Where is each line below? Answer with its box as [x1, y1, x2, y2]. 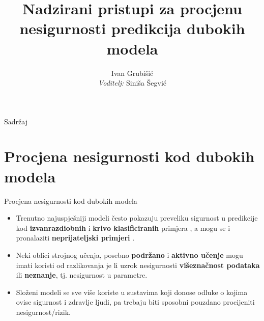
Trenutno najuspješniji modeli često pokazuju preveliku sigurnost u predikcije [16, 212, 258, 223]
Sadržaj [4, 116, 27, 126]
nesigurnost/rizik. [16, 306, 71, 317]
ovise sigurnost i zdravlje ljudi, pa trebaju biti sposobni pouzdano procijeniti [16, 297, 255, 307]
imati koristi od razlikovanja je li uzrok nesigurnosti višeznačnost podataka [16, 259, 260, 270]
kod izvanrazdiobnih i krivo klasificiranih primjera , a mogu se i [16, 222, 230, 233]
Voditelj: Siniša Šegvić [98, 77, 167, 88]
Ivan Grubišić [111, 67, 154, 78]
